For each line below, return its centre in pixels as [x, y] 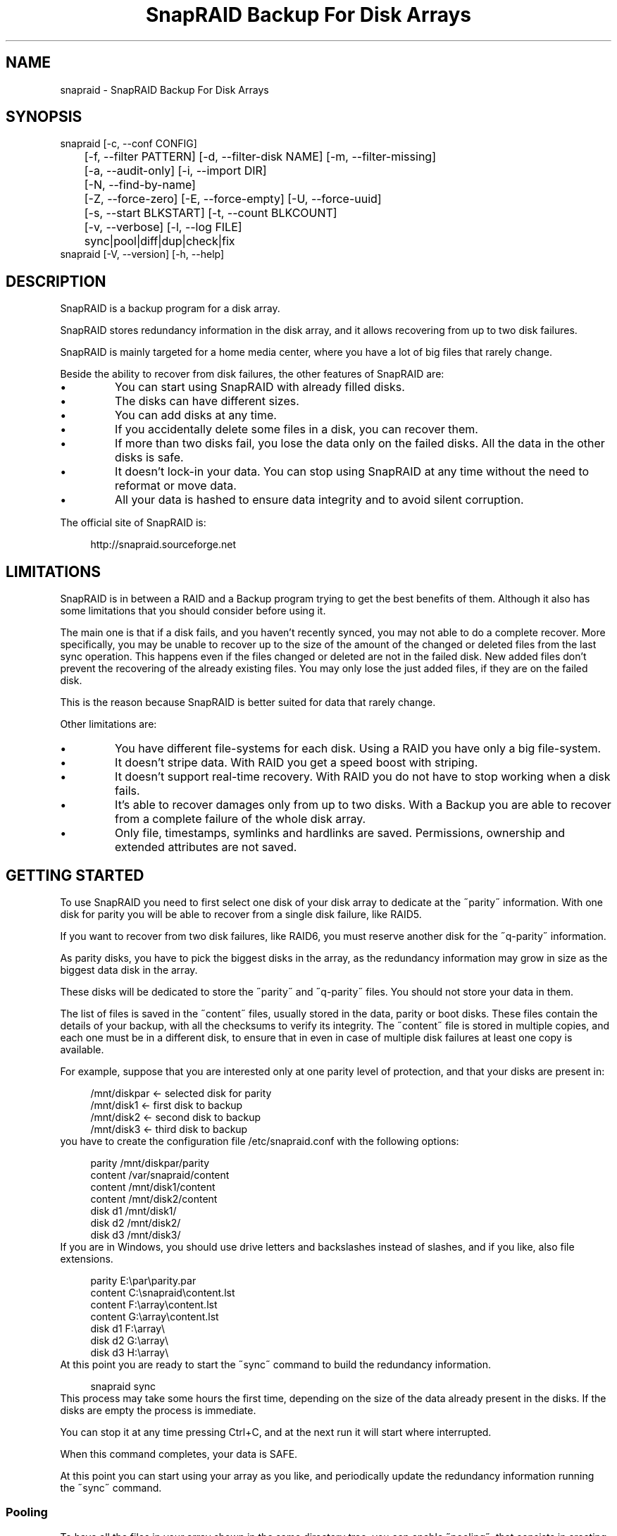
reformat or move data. [176, 486]
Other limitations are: [108, 724]
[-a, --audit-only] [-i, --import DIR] [175, 171]
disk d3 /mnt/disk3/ [136, 1234]
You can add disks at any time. [196, 415]
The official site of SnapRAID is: [133, 523]
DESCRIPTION [56, 281]
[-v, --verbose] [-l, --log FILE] [163, 227]
